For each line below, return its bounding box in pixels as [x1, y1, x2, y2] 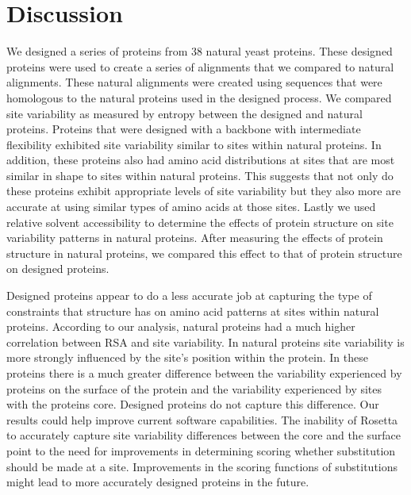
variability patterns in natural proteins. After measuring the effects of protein [6, 229, 383, 246]
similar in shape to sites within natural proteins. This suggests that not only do [6, 167, 394, 183]
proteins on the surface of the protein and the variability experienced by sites [6, 380, 382, 397]
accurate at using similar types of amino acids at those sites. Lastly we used [6, 198, 376, 215]
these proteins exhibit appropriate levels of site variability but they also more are [6, 182, 401, 199]
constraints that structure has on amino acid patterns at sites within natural [6, 302, 379, 319]
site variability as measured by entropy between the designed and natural [6, 105, 363, 121]
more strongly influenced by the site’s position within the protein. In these [6, 349, 368, 366]
